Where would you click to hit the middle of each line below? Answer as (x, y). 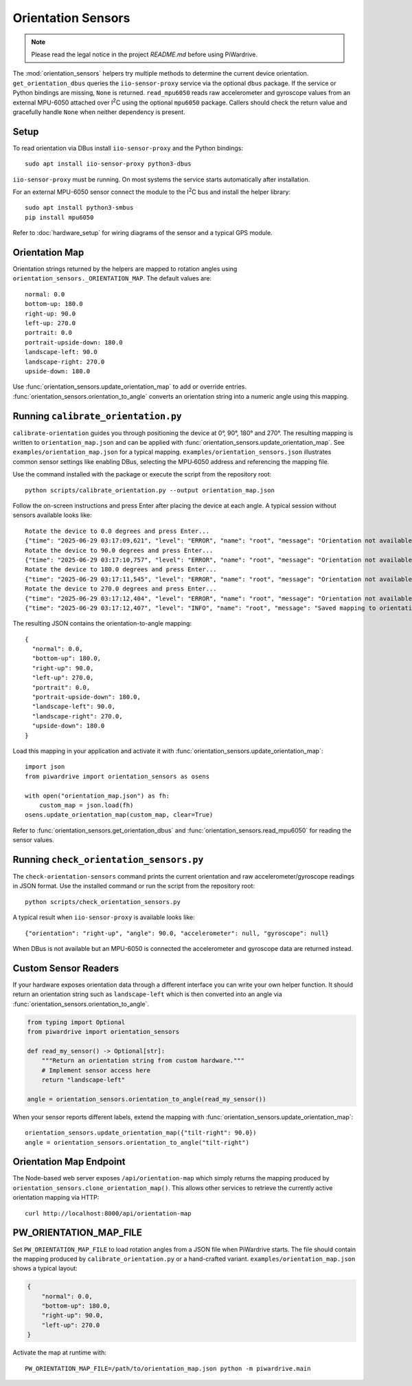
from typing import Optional (76, 1022)
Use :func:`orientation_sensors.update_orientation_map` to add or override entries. (130, 387)
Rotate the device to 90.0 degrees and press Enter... (119, 550)
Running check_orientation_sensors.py (108, 859)
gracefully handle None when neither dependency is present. (99, 112)
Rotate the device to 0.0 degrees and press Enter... (117, 531)
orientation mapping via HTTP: (56, 1198)
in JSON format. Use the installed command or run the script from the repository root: (134, 886)
